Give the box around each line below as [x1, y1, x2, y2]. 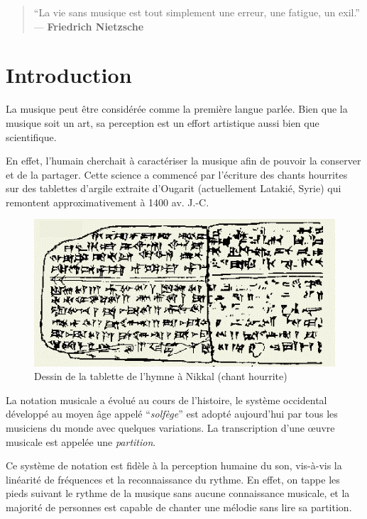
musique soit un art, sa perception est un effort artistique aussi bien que [6, 115, 319, 130]
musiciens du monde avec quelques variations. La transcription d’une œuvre [6, 420, 335, 435]
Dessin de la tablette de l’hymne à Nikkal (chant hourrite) [34, 369, 287, 384]
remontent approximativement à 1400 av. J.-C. [6, 194, 209, 209]
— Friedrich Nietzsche [33, 18, 144, 33]
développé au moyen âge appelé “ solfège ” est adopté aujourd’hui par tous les [6, 406, 338, 421]
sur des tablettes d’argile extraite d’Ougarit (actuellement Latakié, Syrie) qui [6, 181, 341, 196]
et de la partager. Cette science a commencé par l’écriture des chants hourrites [6, 167, 348, 182]
